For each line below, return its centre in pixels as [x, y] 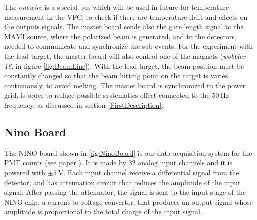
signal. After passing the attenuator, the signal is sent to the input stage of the [125, 192]
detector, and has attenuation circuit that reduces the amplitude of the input [122, 182]
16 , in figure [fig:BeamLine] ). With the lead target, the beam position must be [124, 65]
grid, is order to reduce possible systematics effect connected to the [107, 95]
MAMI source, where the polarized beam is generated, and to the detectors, [120, 36]
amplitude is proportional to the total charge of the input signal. [103, 212]
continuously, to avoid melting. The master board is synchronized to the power [125, 85]
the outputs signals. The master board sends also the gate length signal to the [124, 26]
